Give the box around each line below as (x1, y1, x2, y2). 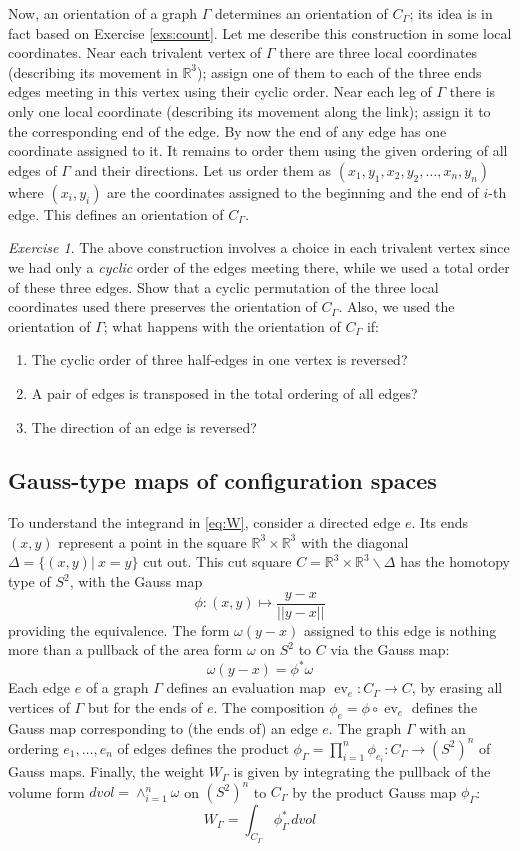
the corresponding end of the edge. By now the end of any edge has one (8, 120, 447, 141)
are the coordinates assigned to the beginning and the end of (107, 181, 479, 202)
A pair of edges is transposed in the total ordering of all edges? (31, 382, 418, 403)
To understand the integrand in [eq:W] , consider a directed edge (8, 512, 401, 533)
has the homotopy (400, 551, 510, 572)
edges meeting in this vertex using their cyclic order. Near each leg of (8, 81, 432, 102)
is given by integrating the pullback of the (233, 761, 491, 782)
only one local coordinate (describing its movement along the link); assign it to (8, 100, 491, 121)
